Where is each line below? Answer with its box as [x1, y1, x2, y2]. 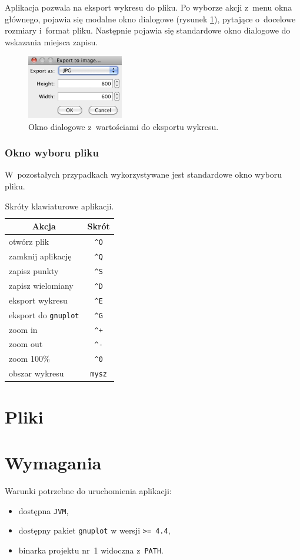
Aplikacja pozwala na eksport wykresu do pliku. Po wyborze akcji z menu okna [5, 1, 292, 13]
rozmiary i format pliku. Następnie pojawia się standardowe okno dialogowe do [5, 24, 291, 36]
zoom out [9, 338, 43, 350]
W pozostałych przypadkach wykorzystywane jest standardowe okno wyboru [5, 168, 282, 181]
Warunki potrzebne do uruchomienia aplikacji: [5, 484, 172, 496]
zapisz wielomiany [9, 279, 74, 291]
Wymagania [5, 450, 102, 474]
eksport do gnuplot [9, 308, 79, 321]
